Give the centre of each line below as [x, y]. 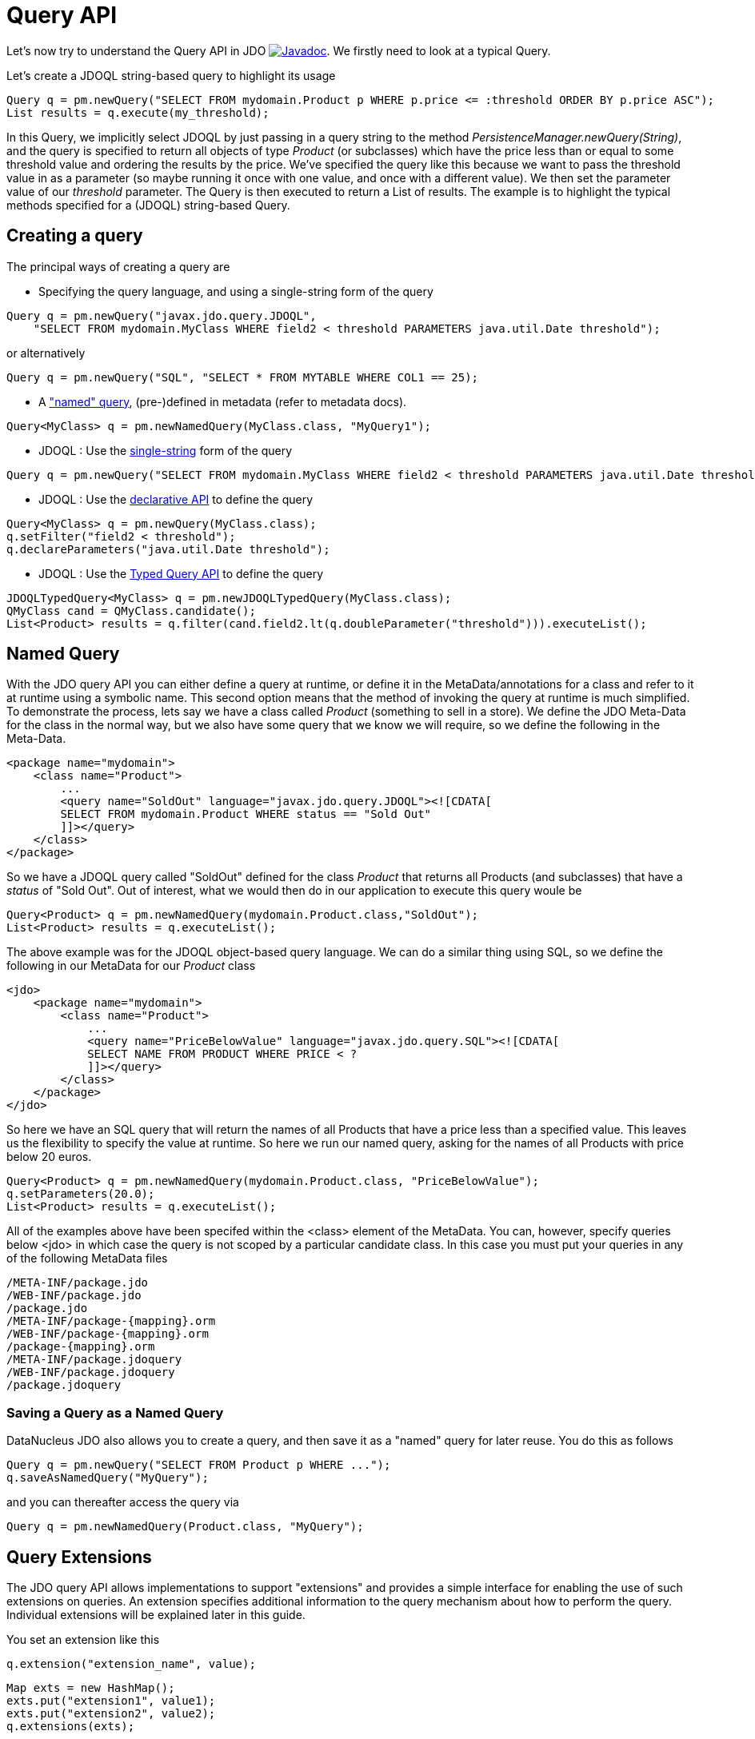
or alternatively [46, 353]
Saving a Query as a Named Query [115, 1412]
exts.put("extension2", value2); [111, 1714]
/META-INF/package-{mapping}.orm [111, 1321]
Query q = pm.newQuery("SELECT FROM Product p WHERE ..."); [199, 1465]
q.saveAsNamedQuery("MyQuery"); [108, 1478]
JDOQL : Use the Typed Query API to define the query [181, 573]
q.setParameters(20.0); [81, 1194]
